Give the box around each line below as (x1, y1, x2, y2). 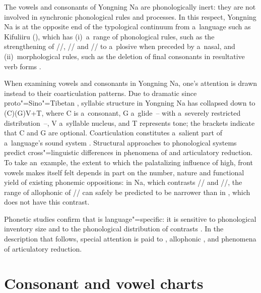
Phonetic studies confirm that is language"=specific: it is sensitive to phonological (4, 213, 256, 224)
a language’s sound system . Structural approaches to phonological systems (4, 137, 237, 148)
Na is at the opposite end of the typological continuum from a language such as (4, 21, 251, 32)
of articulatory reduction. (4, 243, 82, 254)
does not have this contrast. (4, 197, 90, 207)
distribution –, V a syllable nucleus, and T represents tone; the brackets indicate (4, 117, 255, 128)
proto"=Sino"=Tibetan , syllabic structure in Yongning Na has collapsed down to (4, 97, 255, 108)
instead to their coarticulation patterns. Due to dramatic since (4, 87, 197, 98)
